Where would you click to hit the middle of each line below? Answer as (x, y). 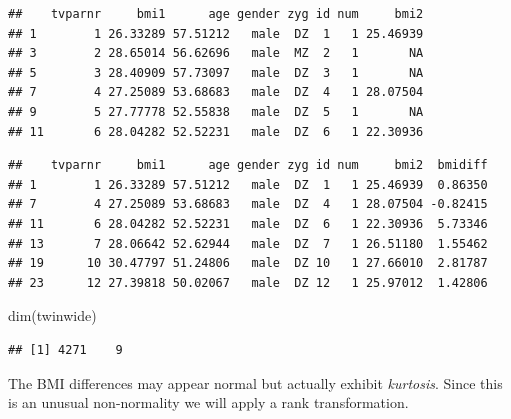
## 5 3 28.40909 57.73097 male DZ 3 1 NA (216, 72)
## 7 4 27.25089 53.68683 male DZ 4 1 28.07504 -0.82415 (248, 204)
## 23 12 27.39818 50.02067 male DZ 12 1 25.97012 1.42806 (248, 282)
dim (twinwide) (52, 315)
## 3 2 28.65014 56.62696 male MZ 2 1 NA (216, 53)
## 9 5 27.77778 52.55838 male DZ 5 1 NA (216, 111)
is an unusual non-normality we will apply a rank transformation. (208, 402)
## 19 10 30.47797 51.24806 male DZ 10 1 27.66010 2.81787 (248, 263)
